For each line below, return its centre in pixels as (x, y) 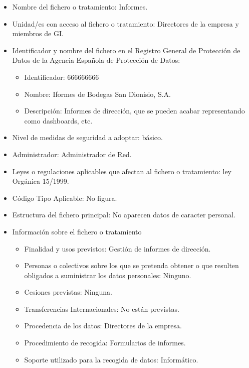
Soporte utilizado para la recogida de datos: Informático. (111, 359)
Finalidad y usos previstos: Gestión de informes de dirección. (117, 248)
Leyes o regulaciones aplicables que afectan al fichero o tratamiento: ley (122, 171)
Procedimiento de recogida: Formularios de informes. (105, 343)
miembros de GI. (38, 33)
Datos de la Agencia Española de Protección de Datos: (96, 60)
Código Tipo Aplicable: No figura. (65, 198)
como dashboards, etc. (58, 120)
